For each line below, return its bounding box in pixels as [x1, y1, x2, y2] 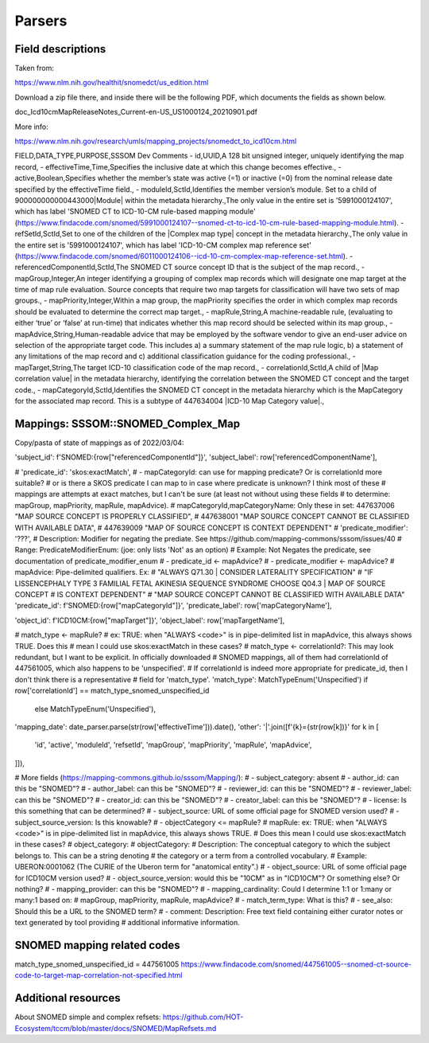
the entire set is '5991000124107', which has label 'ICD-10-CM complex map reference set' [14, 240, 311, 250]
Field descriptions [14, 42, 106, 56]
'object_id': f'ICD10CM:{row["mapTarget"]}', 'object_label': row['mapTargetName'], [14, 615, 285, 625]
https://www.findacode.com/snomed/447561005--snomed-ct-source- [180, 959, 412, 969]
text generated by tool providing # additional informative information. [14, 918, 240, 928]
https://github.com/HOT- [162, 1012, 244, 1022]
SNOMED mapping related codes [14, 938, 180, 951]
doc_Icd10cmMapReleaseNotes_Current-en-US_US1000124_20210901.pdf [14, 107, 258, 117]
